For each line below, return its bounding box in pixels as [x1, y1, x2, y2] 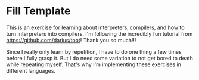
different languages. [6, 67, 55, 74]
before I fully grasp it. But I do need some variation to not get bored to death [6, 54, 194, 61]
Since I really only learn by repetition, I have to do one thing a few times [6, 48, 182, 55]
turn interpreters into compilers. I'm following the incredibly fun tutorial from [6, 30, 193, 37]
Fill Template [6, 4, 71, 18]
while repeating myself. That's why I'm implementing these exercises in [6, 61, 182, 68]
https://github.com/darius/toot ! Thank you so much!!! [6, 36, 136, 44]
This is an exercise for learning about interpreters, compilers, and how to [6, 24, 185, 31]
